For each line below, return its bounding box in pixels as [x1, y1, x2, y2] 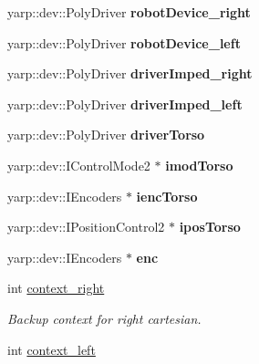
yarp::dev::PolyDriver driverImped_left [7, 94, 243, 113]
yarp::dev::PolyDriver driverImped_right [7, 64, 253, 83]
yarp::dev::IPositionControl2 [7, 217, 165, 236]
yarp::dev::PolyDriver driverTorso [7, 125, 205, 144]
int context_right [7, 278, 105, 297]
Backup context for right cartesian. [7, 308, 202, 328]
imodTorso [165, 155, 233, 174]
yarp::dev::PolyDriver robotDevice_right [7, 3, 251, 21]
